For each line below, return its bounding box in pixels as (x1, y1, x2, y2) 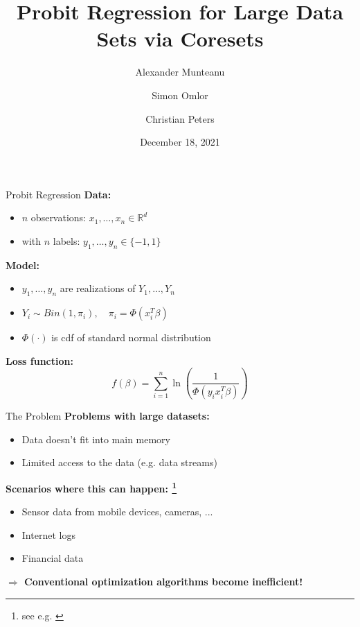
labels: (53, 233, 80, 248)
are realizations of (60, 281, 136, 295)
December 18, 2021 (140, 135, 220, 149)
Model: (6, 257, 40, 272)
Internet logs (21, 527, 75, 542)
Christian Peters (145, 111, 215, 126)
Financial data (21, 551, 84, 565)
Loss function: (6, 353, 73, 368)
